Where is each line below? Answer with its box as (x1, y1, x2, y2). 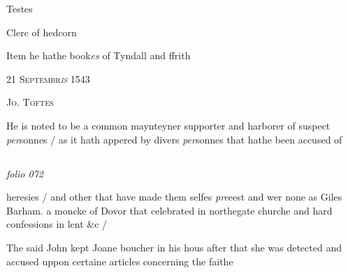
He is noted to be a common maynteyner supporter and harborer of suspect (6, 118, 331, 132)
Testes (6, 1, 33, 15)
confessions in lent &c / (6, 217, 108, 231)
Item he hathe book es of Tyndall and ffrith (6, 48, 191, 63)
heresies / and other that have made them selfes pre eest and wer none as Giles (6, 189, 342, 204)
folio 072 (6, 166, 43, 180)
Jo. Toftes (6, 95, 54, 109)
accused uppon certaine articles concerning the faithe (6, 253, 233, 268)
